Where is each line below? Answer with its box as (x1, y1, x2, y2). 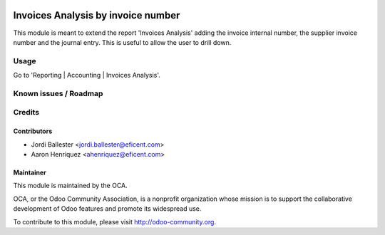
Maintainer (13, 168, 46, 177)
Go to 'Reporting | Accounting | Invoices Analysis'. (13, 71, 160, 80)
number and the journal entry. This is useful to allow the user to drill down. (13, 38, 232, 46)
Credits (13, 108, 39, 117)
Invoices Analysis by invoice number (13, 9, 180, 21)
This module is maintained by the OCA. (13, 182, 128, 190)
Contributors (13, 127, 53, 135)
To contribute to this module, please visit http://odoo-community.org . (13, 217, 217, 226)
